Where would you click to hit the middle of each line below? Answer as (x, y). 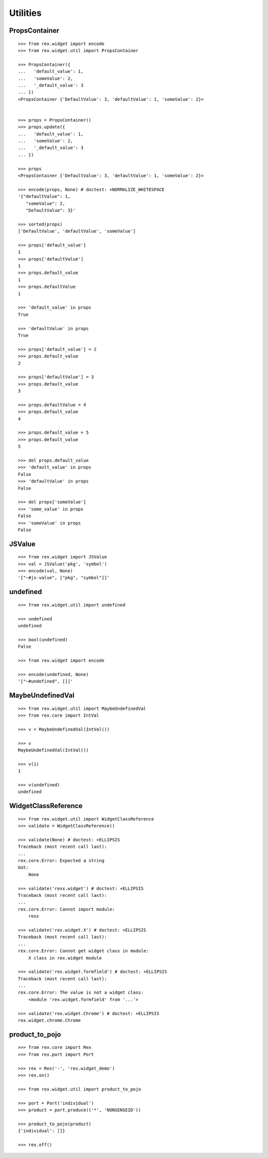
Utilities (25, 13)
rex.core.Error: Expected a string (61, 861)
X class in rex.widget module (65, 958)
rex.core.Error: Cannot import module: (67, 909)
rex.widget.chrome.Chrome (50, 1021)
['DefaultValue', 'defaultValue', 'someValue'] (77, 231)
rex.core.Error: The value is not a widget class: (81, 992)
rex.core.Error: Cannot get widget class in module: (83, 951)
